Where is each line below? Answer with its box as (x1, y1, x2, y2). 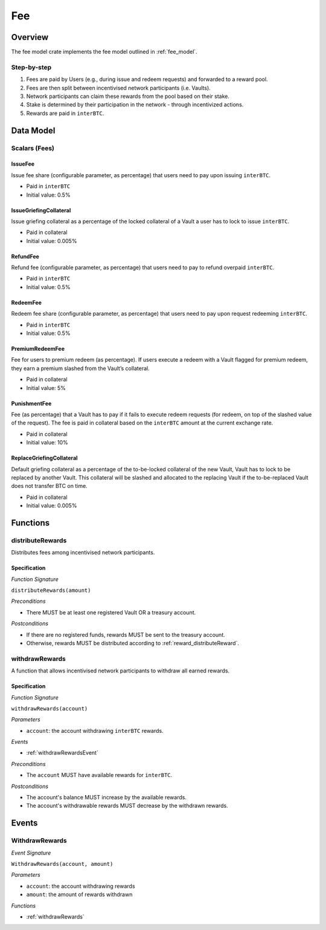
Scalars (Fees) (11, 144, 54, 152)
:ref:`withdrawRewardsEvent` (26, 749, 99, 756)
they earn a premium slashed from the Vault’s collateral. (11, 365, 150, 372)
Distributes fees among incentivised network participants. (11, 549, 155, 556)
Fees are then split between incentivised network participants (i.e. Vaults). (26, 84, 211, 91)
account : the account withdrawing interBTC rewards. (26, 727, 164, 734)
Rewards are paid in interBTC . (26, 109, 104, 117)
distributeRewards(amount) (11, 587, 91, 594)
